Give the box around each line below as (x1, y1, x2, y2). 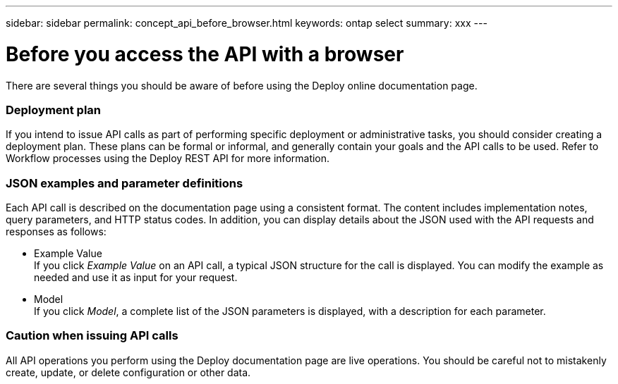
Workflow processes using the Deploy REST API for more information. (6, 152, 330, 165)
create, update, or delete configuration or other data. (6, 366, 251, 378)
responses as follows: (6, 225, 107, 237)
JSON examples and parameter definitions (6, 175, 243, 190)
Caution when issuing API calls (6, 328, 178, 343)
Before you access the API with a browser (6, 42, 404, 66)
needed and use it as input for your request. (34, 271, 238, 283)
